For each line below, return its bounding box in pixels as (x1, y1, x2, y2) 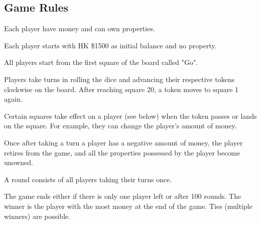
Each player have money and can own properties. (4, 23, 155, 34)
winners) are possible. (4, 210, 71, 221)
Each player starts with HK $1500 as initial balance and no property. (4, 40, 217, 50)
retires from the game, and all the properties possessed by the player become (4, 147, 240, 158)
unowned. (4, 157, 33, 168)
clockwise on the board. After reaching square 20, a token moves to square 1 (4, 84, 239, 94)
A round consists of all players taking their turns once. (4, 174, 172, 184)
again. (4, 94, 23, 104)
